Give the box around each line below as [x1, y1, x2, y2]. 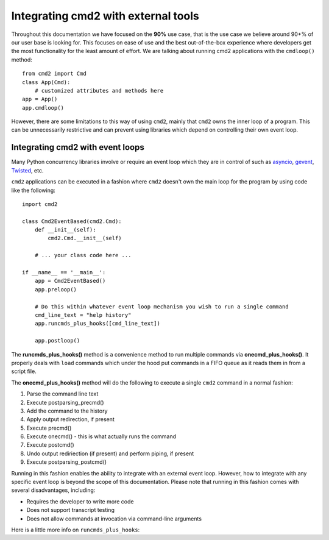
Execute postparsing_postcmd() [26, 458, 107, 466]
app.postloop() [34, 337, 80, 344]
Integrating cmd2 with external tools [11, 9, 199, 23]
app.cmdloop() [22, 104, 64, 111]
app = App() [22, 96, 58, 103]
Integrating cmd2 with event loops [11, 142, 144, 152]
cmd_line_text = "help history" [34, 311, 132, 318]
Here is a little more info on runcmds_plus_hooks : [11, 526, 140, 533]
